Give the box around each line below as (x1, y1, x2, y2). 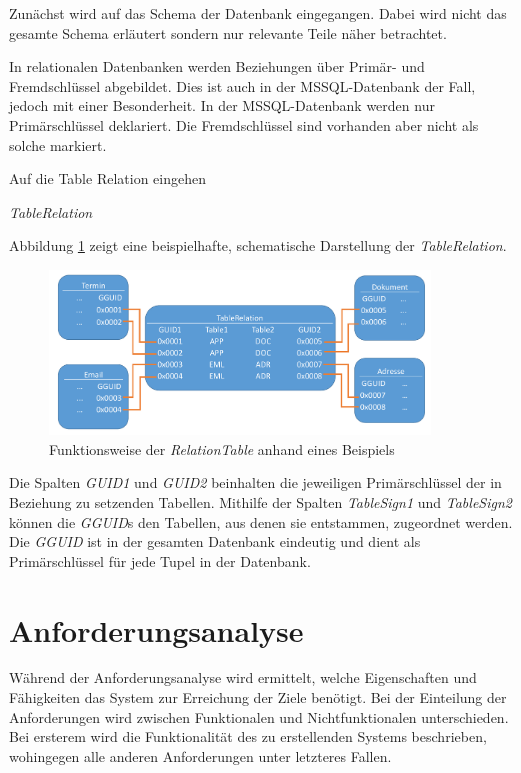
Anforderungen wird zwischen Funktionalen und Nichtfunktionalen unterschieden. (9, 706, 509, 727)
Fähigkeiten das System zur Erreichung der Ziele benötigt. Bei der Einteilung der (9, 687, 507, 708)
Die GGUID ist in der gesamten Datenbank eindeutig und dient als (9, 531, 421, 552)
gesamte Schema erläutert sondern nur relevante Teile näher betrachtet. (9, 22, 447, 43)
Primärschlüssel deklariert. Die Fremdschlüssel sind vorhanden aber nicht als (9, 114, 479, 135)
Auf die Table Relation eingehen (9, 168, 206, 189)
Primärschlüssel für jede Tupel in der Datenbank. (9, 550, 311, 571)
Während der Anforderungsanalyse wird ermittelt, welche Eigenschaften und (9, 667, 477, 688)
